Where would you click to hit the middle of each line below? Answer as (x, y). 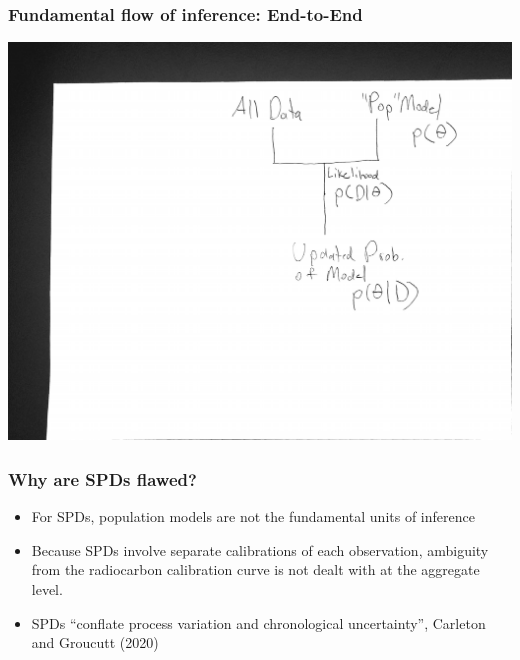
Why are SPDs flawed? (102, 478)
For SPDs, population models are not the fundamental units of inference (253, 516)
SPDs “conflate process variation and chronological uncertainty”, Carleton (258, 622)
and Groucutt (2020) (95, 642)
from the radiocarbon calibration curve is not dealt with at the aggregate (255, 569)
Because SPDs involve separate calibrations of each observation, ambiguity (260, 549)
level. (47, 588)
